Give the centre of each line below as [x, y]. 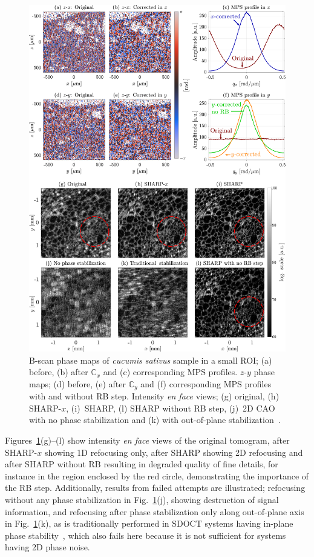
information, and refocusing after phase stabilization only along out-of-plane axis [155, 511]
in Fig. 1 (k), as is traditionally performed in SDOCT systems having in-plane [149, 523]
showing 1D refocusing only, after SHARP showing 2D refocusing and [174, 452]
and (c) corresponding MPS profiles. [170, 372]
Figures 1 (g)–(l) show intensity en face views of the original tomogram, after [147, 440]
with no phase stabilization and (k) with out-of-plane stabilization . [155, 420]
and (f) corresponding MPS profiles [206, 383]
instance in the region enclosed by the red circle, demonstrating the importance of [157, 475]
